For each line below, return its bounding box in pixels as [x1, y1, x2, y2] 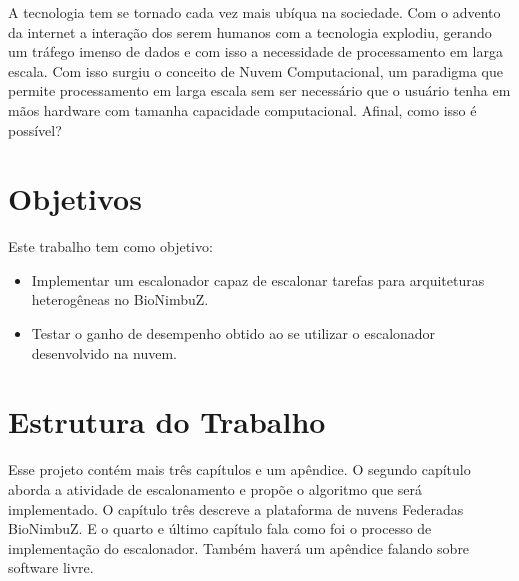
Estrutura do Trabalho [8, 401, 326, 442]
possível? [8, 119, 62, 140]
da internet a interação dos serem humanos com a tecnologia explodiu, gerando [8, 21, 492, 42]
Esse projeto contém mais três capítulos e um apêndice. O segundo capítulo [8, 459, 471, 480]
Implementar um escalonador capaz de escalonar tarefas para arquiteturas [31, 269, 485, 290]
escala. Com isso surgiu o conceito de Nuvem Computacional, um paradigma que [8, 60, 504, 81]
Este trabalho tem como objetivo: [8, 236, 213, 257]
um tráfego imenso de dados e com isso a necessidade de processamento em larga [8, 41, 503, 62]
